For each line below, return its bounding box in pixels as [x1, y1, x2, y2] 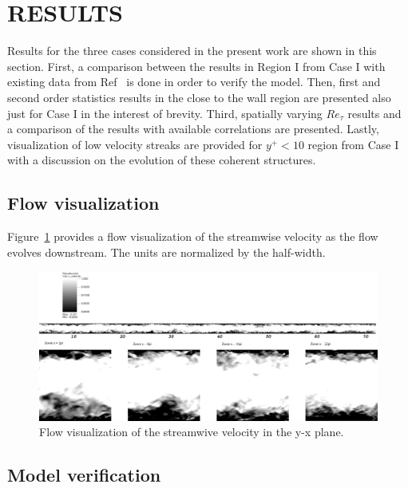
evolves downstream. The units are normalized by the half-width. [7, 243, 326, 260]
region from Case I [307, 136, 399, 152]
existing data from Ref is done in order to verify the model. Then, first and [7, 73, 381, 90]
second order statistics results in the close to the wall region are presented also [7, 89, 391, 105]
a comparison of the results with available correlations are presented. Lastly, [7, 120, 379, 137]
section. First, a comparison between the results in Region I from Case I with [7, 57, 386, 74]
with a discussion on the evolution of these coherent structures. [7, 152, 316, 168]
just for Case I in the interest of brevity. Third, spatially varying [7, 104, 323, 121]
